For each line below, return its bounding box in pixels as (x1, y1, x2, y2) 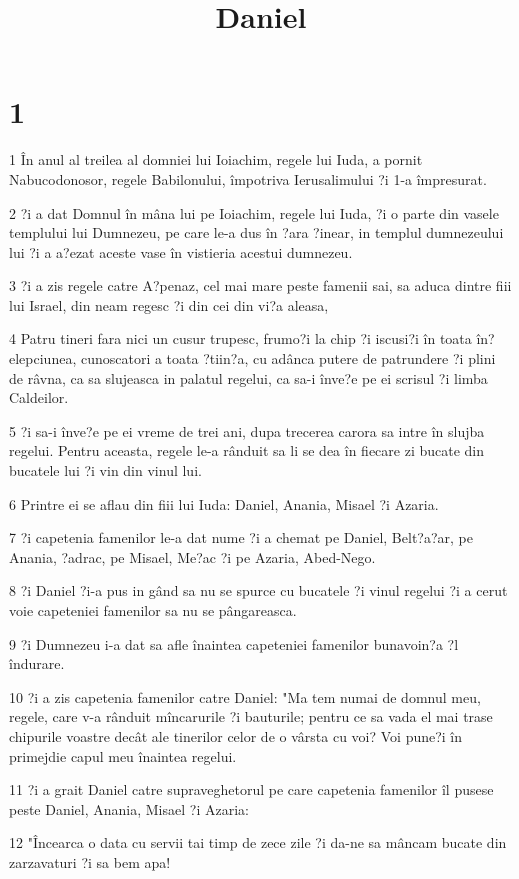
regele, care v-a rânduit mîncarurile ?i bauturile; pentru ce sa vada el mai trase (9, 706, 493, 727)
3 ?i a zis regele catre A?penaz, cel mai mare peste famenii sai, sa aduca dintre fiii (9, 275, 512, 296)
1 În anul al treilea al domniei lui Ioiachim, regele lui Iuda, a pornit (9, 149, 423, 170)
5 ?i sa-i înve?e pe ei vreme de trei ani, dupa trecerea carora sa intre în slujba (9, 420, 485, 441)
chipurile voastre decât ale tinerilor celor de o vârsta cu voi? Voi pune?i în (9, 725, 463, 746)
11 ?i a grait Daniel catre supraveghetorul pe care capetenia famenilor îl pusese (9, 779, 494, 800)
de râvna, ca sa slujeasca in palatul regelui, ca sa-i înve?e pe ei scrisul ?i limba (9, 367, 488, 388)
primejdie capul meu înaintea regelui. (9, 745, 237, 766)
